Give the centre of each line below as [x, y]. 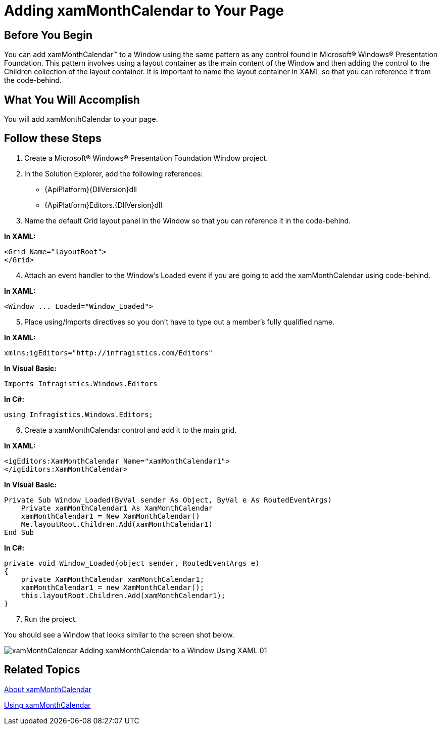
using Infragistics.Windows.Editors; [79, 414]
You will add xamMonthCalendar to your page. [81, 119]
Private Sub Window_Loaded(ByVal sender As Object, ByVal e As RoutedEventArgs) [168, 500]
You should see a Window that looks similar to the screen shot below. [119, 634]
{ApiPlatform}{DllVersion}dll [91, 189]
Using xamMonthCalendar [47, 705]
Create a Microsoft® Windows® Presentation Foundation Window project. [146, 158]
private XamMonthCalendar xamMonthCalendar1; [113, 579]
